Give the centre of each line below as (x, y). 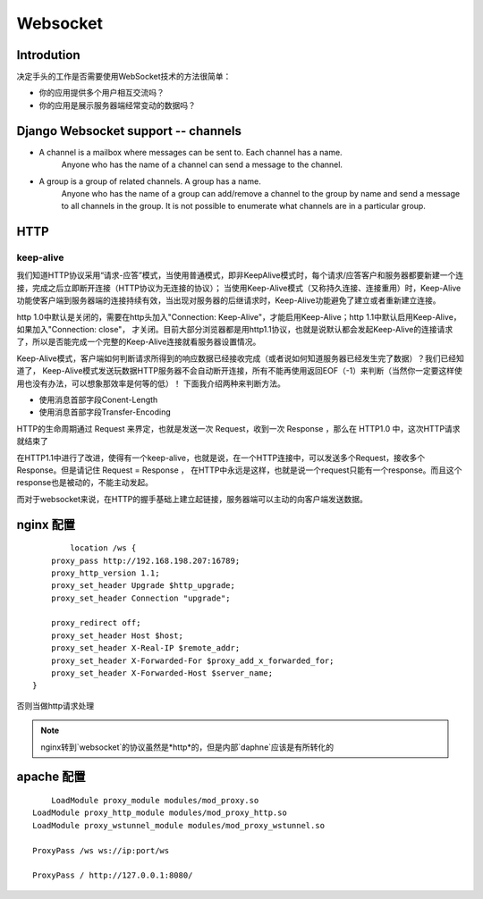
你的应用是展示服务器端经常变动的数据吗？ (117, 105)
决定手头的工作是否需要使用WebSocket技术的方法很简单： (124, 77)
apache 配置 (51, 777)
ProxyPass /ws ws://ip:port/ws (101, 850)
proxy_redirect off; (96, 623)
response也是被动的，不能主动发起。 (85, 483)
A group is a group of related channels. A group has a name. (150, 181)
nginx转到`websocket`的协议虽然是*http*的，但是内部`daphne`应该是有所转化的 (187, 747)
